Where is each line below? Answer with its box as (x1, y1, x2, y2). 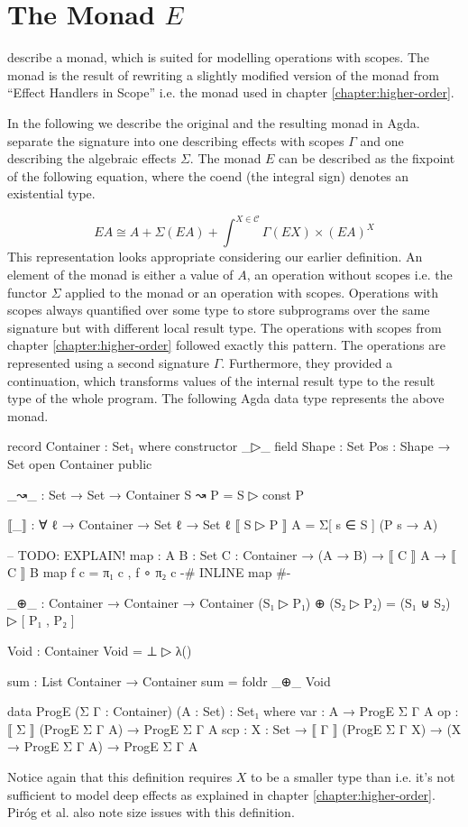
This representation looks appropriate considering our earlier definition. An (7, 247, 423, 266)
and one (360, 131, 404, 150)
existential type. (7, 184, 96, 203)
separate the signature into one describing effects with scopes (7, 131, 344, 150)
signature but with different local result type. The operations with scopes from (7, 317, 442, 336)
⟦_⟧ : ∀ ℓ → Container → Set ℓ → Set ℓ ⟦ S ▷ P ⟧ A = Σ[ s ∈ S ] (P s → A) (7, 515, 438, 534)
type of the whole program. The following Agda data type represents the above (7, 389, 445, 408)
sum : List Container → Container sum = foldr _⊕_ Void (7, 671, 331, 690)
